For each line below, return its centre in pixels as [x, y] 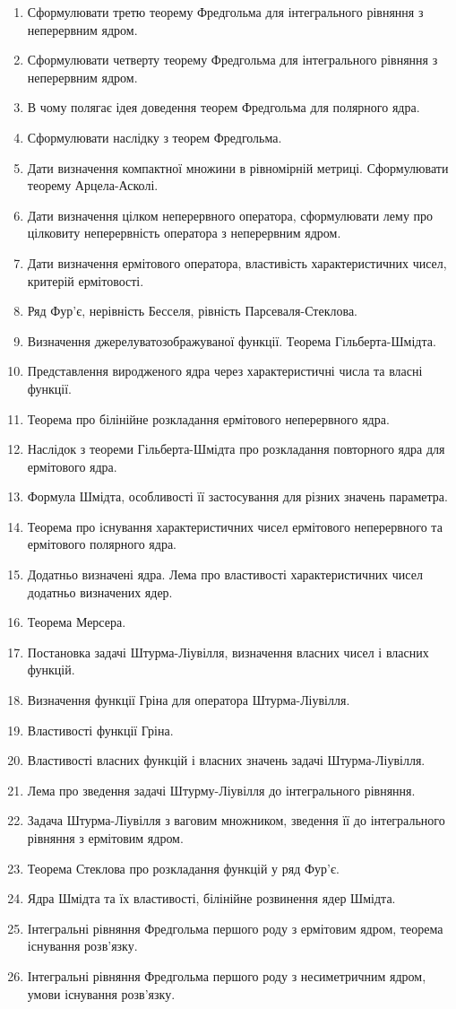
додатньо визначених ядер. [100, 591]
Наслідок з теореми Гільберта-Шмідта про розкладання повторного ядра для [236, 449]
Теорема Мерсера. [77, 622]
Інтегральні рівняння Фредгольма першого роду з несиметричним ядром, [227, 975]
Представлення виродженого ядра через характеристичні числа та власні [225, 371]
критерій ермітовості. [86, 280]
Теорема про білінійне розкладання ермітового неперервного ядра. [208, 418]
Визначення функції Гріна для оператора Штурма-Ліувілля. [189, 700]
